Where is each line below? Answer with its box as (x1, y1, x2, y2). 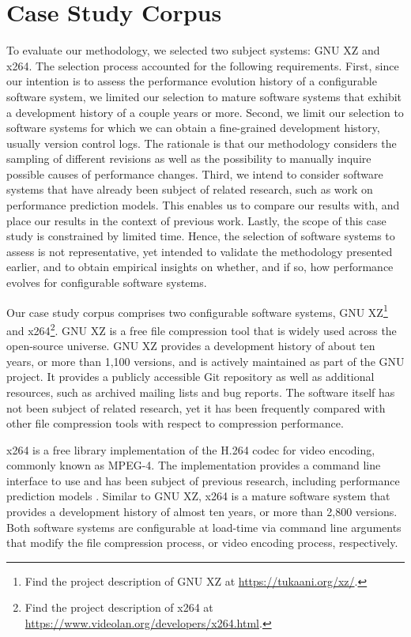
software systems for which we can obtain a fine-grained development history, (6, 119, 380, 136)
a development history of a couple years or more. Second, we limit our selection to (6, 104, 404, 120)
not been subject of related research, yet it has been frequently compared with (6, 399, 386, 416)
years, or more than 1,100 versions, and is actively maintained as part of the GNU (6, 352, 405, 369)
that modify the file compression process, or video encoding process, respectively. (6, 534, 398, 551)
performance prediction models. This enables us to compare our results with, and (6, 197, 400, 213)
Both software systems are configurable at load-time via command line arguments (6, 518, 402, 535)
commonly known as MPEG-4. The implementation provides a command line (6, 457, 381, 473)
